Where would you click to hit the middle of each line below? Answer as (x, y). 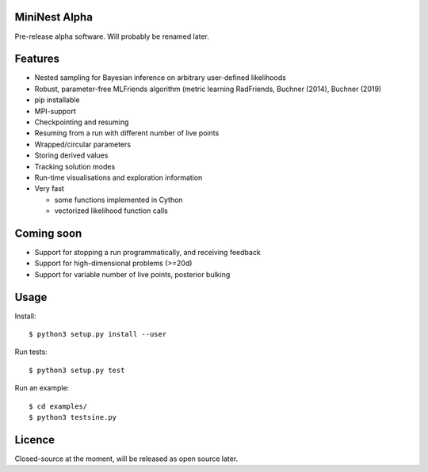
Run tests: (31, 352)
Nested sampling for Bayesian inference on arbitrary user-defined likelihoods (160, 78)
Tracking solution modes (75, 166)
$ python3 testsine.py (73, 417)
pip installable (57, 100)
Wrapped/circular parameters (82, 144)
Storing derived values (71, 155)
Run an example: (42, 388)
